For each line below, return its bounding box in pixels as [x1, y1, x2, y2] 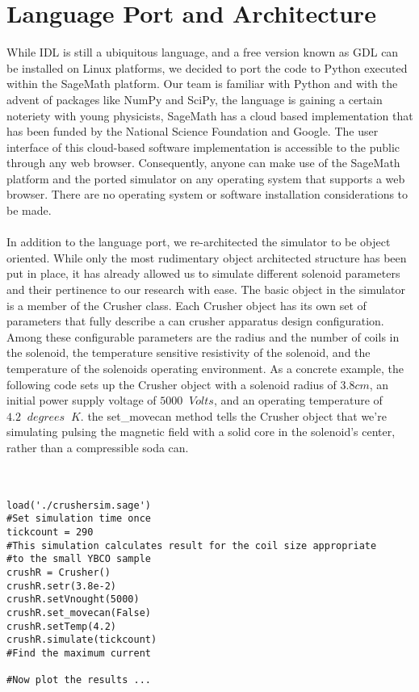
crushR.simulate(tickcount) [6, 634, 157, 646]
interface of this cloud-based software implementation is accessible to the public [6, 138, 400, 155]
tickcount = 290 [6, 526, 94, 539]
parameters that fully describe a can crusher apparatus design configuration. [6, 312, 384, 329]
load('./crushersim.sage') [6, 499, 151, 511]
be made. [6, 202, 52, 219]
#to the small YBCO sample [6, 553, 151, 565]
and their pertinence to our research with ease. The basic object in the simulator [6, 281, 406, 298]
